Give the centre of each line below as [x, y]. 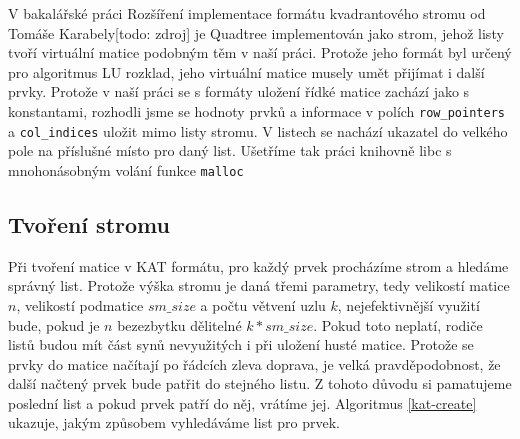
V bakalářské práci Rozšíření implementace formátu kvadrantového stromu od [247, 13]
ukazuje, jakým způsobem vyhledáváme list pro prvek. [174, 422]
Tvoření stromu [89, 223]
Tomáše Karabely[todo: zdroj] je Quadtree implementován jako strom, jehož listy [256, 32]
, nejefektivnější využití [408, 304]
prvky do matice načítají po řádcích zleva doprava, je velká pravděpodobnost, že [254, 363]
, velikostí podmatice [80, 304]
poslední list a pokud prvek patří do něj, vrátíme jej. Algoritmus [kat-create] [242, 402]
